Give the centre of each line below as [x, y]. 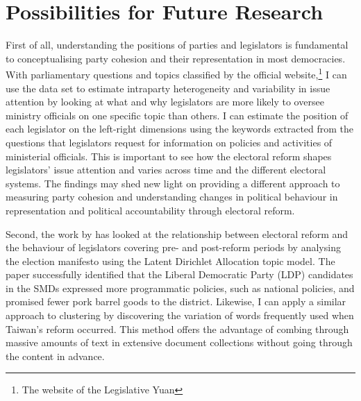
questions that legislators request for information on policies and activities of [169, 142]
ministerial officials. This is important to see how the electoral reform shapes [169, 156]
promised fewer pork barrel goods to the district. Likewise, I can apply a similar [176, 301]
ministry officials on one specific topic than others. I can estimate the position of [177, 115]
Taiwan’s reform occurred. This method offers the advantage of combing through [177, 329]
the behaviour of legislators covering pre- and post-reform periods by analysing [173, 247]
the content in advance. [55, 356]
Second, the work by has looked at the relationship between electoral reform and [177, 233]
